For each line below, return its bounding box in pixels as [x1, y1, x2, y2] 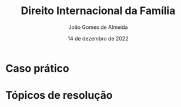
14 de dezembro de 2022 [68, 35, 129, 42]
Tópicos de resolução [5, 89, 113, 102]
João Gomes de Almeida [68, 24, 128, 31]
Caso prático [5, 62, 69, 75]
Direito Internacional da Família [21, 4, 176, 18]
